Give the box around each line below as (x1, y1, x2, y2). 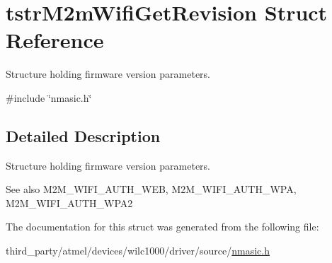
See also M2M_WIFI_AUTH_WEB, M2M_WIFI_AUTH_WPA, (6, 182, 297, 197)
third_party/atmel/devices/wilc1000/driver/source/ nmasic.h (6, 243, 270, 258)
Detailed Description (6, 124, 161, 146)
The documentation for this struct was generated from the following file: (6, 219, 319, 234)
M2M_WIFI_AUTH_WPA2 (6, 195, 133, 210)
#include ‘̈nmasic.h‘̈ (6, 90, 92, 105)
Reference (6, 25, 104, 54)
